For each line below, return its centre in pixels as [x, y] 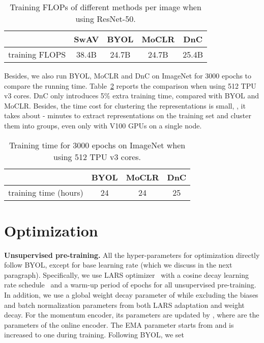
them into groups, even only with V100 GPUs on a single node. [103, 125]
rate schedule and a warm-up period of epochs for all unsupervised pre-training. [130, 285]
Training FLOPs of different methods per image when [106, 7]
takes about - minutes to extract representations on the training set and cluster [128, 115]
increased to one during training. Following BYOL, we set [94, 335]
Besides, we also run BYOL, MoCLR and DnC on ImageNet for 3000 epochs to [128, 75]
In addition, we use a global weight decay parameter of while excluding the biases [131, 295]
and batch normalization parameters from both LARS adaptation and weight [124, 305]
